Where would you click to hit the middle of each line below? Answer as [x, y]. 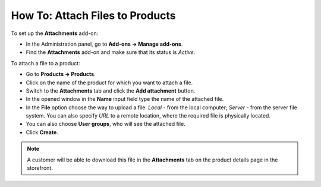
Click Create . [42, 132]
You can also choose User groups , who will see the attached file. [106, 124]
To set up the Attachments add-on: [55, 33]
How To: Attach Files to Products [93, 15]
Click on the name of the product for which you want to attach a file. [109, 83]
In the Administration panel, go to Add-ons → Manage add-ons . [104, 44]
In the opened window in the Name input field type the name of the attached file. [125, 99]
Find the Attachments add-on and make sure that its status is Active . [111, 52]
